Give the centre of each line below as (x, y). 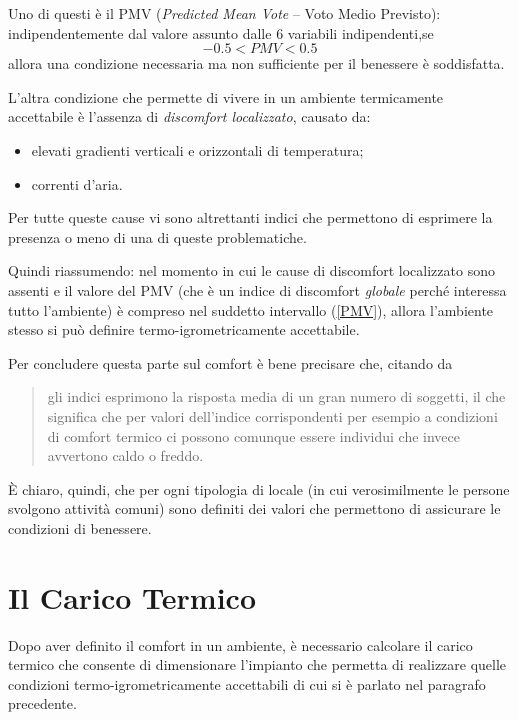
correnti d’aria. (77, 183)
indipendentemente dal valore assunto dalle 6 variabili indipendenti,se (221, 32)
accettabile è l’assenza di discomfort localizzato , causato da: (189, 116)
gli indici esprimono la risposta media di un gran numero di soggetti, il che (276, 396)
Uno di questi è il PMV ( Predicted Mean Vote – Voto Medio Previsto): (224, 13)
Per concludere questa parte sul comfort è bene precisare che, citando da (230, 362)
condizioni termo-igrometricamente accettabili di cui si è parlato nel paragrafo (247, 683)
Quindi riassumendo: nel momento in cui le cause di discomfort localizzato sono (251, 270)
